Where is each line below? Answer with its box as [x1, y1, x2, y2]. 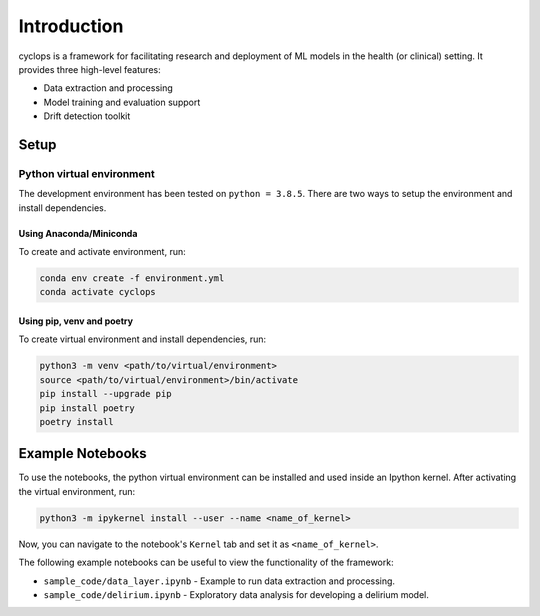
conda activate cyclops [39, 286, 157, 298]
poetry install [39, 416, 114, 427]
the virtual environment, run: [18, 485, 136, 497]
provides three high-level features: [18, 63, 161, 75]
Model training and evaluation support [43, 96, 201, 108]
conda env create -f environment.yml [39, 273, 225, 284]
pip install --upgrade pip [39, 388, 172, 400]
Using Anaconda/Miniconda [18, 227, 138, 239]
